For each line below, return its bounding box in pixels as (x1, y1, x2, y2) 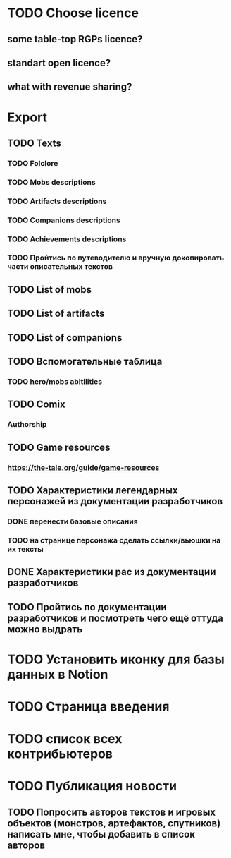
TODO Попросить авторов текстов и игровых (7, 806, 216, 818)
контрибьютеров (7, 746, 113, 762)
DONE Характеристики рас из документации (7, 566, 216, 578)
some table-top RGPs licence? (7, 33, 143, 45)
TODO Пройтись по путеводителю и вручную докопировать (7, 253, 224, 262)
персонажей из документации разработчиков (7, 495, 223, 507)
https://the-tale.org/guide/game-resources (7, 462, 160, 472)
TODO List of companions (7, 332, 123, 344)
